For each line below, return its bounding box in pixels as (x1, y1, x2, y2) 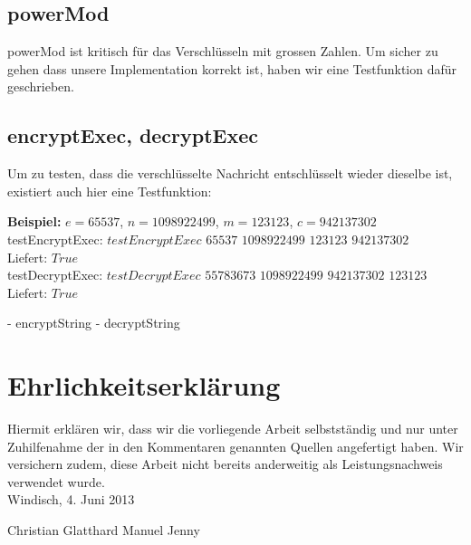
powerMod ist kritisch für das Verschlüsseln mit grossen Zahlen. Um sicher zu (7, 42, 438, 61)
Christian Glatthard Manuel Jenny (7, 521, 200, 540)
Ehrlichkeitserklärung (7, 367, 281, 404)
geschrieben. (7, 77, 75, 96)
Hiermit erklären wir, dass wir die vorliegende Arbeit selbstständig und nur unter (7, 419, 458, 438)
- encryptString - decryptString (7, 313, 180, 332)
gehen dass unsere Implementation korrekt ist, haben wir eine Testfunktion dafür (7, 59, 457, 78)
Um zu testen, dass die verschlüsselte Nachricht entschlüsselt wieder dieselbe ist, (7, 164, 453, 183)
